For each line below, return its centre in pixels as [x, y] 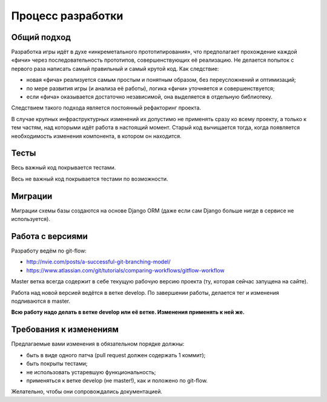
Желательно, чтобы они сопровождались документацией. [87, 392]
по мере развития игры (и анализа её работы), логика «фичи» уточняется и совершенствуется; [150, 88]
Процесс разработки [67, 16]
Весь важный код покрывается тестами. [64, 168]
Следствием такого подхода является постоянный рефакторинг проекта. [106, 108]
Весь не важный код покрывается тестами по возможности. [90, 179]
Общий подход [41, 37]
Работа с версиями [49, 236]
